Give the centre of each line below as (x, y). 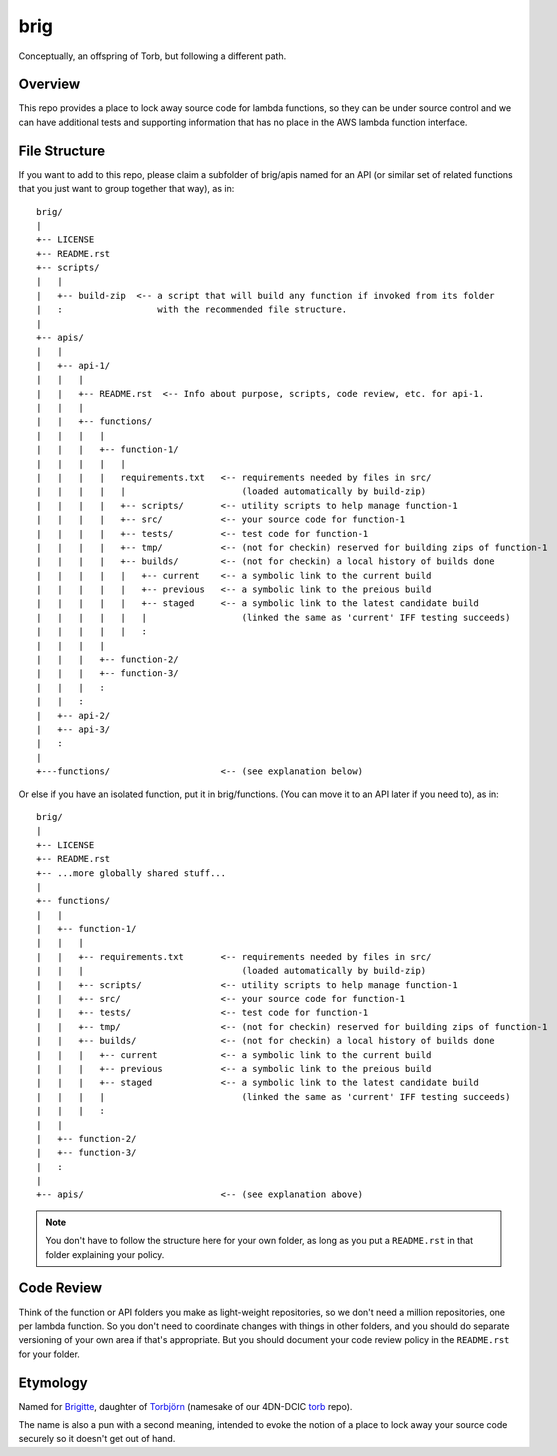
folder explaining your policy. (105, 1254)
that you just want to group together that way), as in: (126, 189)
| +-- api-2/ (73, 715)
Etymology (53, 1382)
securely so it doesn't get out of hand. (97, 1439)
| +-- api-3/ (73, 729)
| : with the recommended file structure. (192, 309)
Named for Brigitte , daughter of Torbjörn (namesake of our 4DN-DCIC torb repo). (185, 1406)
